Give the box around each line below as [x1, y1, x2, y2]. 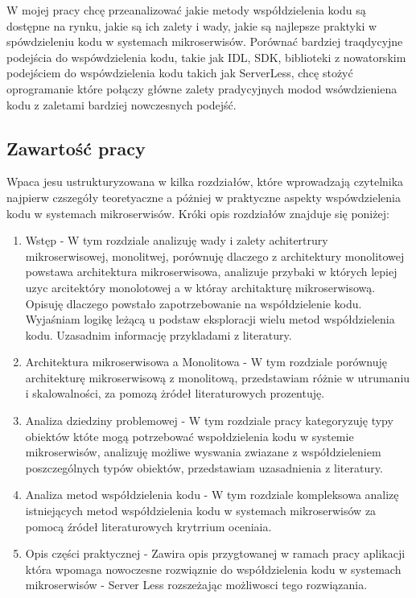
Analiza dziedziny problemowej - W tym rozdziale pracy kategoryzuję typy [25, 412, 393, 429]
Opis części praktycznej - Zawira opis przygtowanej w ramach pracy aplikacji [25, 545, 406, 562]
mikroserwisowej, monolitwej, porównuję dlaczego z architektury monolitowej [25, 247, 405, 264]
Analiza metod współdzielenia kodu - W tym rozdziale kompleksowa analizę [25, 486, 399, 503]
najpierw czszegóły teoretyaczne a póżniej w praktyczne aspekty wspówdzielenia [6, 188, 401, 205]
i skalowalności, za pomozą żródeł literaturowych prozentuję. [25, 385, 325, 402]
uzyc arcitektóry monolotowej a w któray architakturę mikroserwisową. [25, 278, 376, 295]
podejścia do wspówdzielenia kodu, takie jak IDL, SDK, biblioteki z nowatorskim [6, 48, 406, 65]
